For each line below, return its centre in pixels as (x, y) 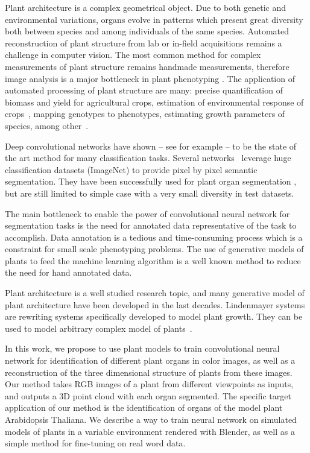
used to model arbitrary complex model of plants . (99, 328)
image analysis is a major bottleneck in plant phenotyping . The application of (150, 78)
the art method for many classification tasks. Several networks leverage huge (148, 158)
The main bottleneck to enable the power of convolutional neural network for (147, 213)
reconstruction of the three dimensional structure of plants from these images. (149, 372)
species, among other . (47, 125)
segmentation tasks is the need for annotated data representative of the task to (151, 225)
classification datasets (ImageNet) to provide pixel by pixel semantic (131, 169)
